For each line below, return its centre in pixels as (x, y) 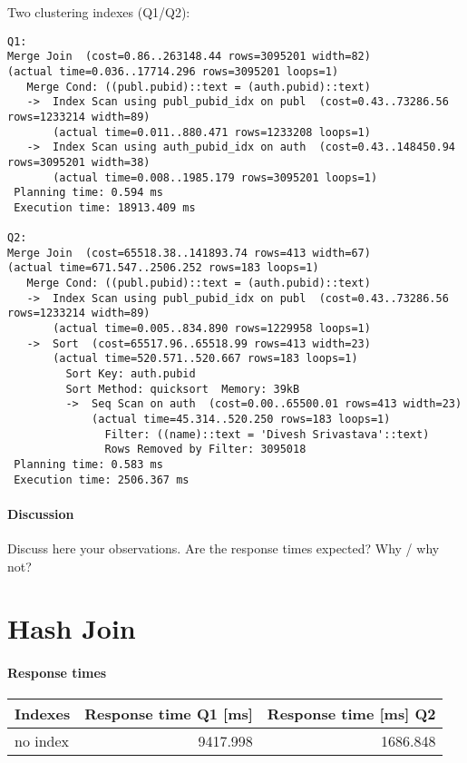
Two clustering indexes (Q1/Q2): (99, 12)
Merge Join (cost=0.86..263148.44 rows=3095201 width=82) (189, 57)
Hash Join (72, 628)
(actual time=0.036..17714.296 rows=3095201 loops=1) (173, 71)
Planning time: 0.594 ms (88, 193)
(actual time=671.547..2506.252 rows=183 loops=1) (163, 268)
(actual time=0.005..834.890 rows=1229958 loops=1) (212, 329)
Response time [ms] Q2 (351, 714)
